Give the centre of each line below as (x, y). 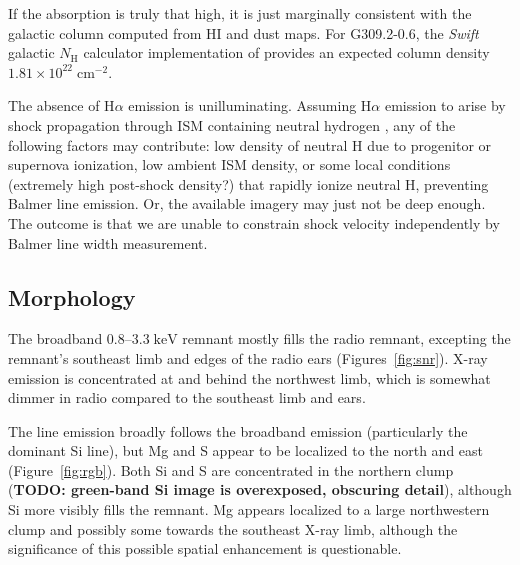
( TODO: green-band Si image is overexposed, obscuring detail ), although (260, 489)
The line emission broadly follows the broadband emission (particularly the (238, 430)
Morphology (72, 296)
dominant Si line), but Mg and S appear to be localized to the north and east (246, 450)
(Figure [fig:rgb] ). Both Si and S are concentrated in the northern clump (231, 469)
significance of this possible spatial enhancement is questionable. (205, 548)
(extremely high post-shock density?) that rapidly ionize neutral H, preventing (248, 183)
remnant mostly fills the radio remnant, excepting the (346, 338)
